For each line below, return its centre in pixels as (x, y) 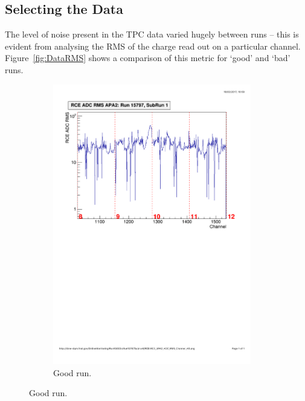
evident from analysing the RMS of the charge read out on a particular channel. (153, 46)
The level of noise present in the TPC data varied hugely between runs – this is (152, 34)
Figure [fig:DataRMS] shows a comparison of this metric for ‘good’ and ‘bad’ (148, 58)
